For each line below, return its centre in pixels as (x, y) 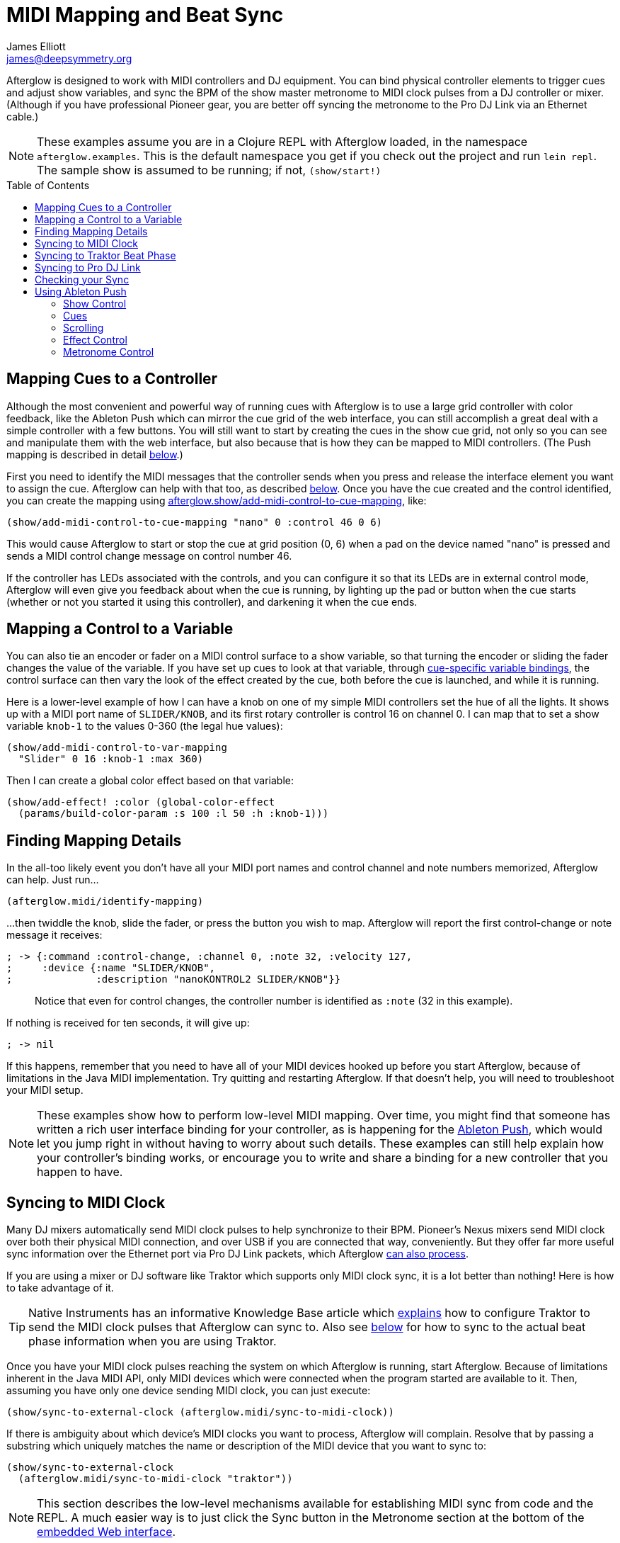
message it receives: (54, 935)
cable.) (23, 116)
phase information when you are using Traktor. (153, 1341)
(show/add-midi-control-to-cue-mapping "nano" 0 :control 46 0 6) (195, 522)
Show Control (95, 303)
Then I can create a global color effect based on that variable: (150, 781)
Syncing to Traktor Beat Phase (105, 255)
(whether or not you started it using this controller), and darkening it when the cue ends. (212, 601)
